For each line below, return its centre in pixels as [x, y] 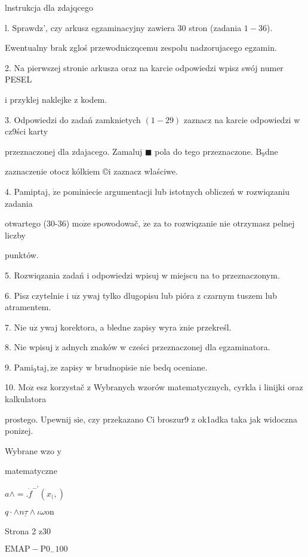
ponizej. [19, 431]
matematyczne [31, 471]
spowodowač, [117, 223]
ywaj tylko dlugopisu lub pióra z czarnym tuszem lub [180, 295]
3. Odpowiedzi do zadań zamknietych [73, 119]
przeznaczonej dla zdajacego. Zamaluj [74, 151]
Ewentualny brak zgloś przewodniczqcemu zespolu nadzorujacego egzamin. [141, 48]
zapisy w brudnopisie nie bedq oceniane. [134, 367]
